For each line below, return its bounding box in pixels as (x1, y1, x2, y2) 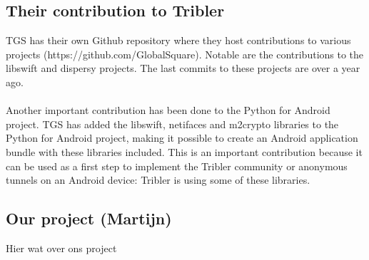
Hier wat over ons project (6, 240, 117, 255)
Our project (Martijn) (6, 207, 172, 229)
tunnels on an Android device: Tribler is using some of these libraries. (6, 172, 310, 187)
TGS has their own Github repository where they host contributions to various (6, 33, 351, 48)
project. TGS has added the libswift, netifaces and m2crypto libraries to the (6, 116, 339, 131)
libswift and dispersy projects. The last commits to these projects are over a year (6, 61, 360, 76)
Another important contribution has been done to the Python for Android (6, 103, 330, 118)
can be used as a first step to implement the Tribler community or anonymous (6, 158, 348, 173)
